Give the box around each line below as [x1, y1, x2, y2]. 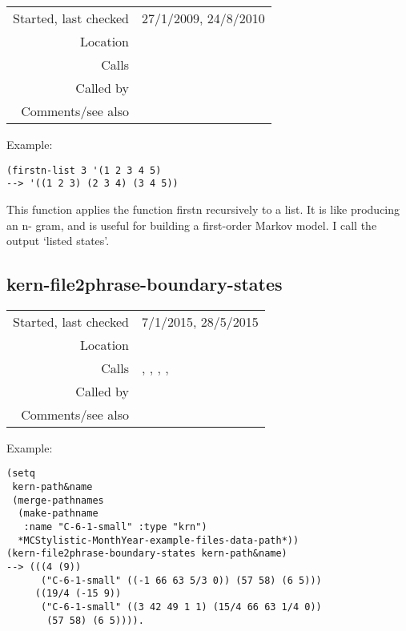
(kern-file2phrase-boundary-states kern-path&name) [6, 548, 287, 560]
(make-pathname [18, 508, 98, 520]
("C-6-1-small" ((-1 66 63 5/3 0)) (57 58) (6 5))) [40, 574, 322, 586]
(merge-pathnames [12, 494, 104, 506]
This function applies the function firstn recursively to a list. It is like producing [6, 200, 400, 217]
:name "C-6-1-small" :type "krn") [23, 521, 207, 533]
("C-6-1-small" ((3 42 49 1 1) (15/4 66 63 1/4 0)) [40, 601, 322, 613]
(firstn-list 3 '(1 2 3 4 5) [6, 164, 162, 176]
